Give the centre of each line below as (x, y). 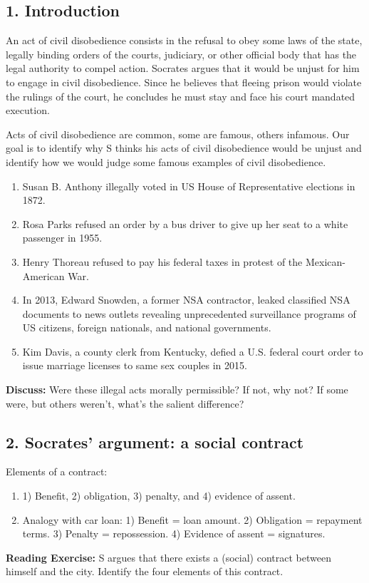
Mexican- (325, 261)
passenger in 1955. (62, 238)
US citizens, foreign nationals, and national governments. (147, 327)
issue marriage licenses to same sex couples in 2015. (135, 365)
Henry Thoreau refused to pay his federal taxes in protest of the (162, 261)
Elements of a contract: (57, 471)
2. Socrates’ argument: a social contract (155, 442)
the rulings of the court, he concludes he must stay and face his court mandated (181, 96)
